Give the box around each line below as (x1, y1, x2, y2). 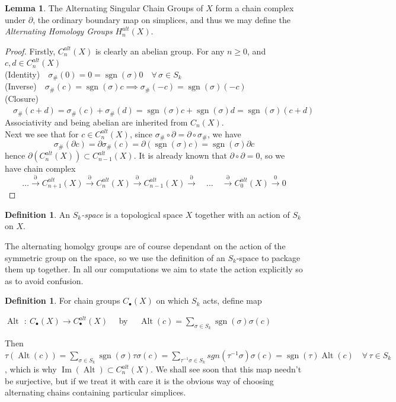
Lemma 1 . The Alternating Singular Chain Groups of (5, 2, 203, 14)
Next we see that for (5, 127, 79, 140)
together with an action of (194, 208, 290, 220)
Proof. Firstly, (5, 44, 56, 57)
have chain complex (5, 162, 76, 175)
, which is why (5, 363, 57, 375)
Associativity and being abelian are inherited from (5, 115, 188, 128)
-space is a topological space (81, 208, 183, 220)
